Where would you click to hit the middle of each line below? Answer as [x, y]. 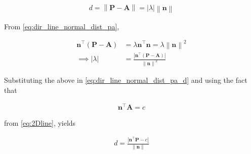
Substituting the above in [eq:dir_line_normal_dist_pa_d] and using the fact [126, 80]
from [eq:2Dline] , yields [40, 123]
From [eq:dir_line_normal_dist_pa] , [62, 26]
